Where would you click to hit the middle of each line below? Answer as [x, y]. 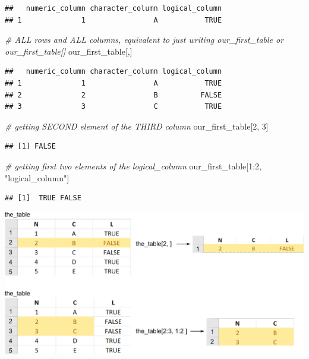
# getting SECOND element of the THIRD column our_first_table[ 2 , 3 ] [137, 126]
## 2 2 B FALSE [113, 95]
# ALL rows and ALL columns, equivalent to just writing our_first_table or [144, 40]
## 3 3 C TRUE [113, 107]
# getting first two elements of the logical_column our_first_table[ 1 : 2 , [133, 166]
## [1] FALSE [30, 147]
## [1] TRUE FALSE [43, 198]
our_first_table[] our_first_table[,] [69, 51]
